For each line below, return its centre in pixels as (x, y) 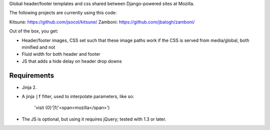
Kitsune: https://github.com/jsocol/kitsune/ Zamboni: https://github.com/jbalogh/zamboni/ (102, 22)
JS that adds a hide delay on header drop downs (72, 61)
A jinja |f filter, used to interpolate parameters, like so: (78, 97)
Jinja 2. (29, 87)
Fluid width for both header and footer (61, 54)
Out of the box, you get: (34, 31)
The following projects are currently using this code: (63, 13)
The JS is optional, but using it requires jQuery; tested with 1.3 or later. (94, 119)
